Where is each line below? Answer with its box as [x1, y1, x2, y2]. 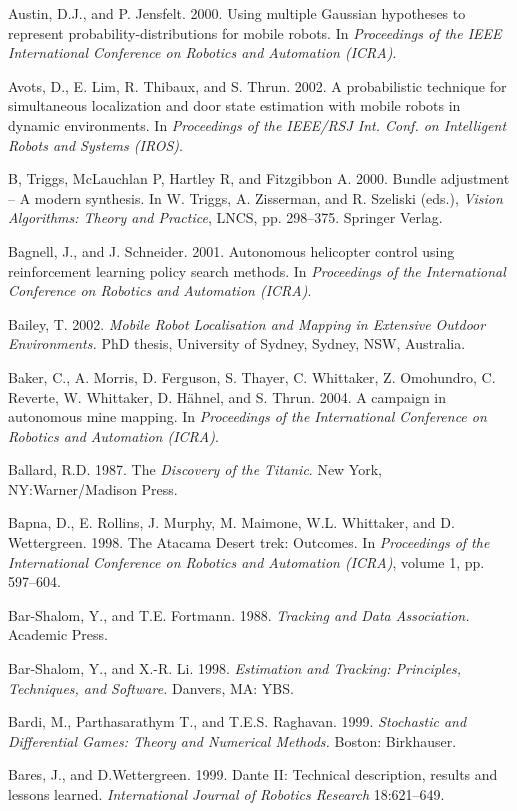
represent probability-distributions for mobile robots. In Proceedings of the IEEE [8, 22, 502, 43]
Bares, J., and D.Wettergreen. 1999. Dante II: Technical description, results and [8, 764, 498, 785]
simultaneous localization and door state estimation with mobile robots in [8, 95, 461, 116]
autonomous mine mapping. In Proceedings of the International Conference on [8, 406, 487, 427]
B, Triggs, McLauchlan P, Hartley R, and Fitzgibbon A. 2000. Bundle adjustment [8, 168, 510, 189]
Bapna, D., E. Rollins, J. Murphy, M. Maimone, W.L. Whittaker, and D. [8, 512, 455, 533]
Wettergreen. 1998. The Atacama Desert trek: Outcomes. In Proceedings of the [8, 532, 490, 553]
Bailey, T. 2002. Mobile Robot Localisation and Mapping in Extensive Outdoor [8, 313, 486, 334]
